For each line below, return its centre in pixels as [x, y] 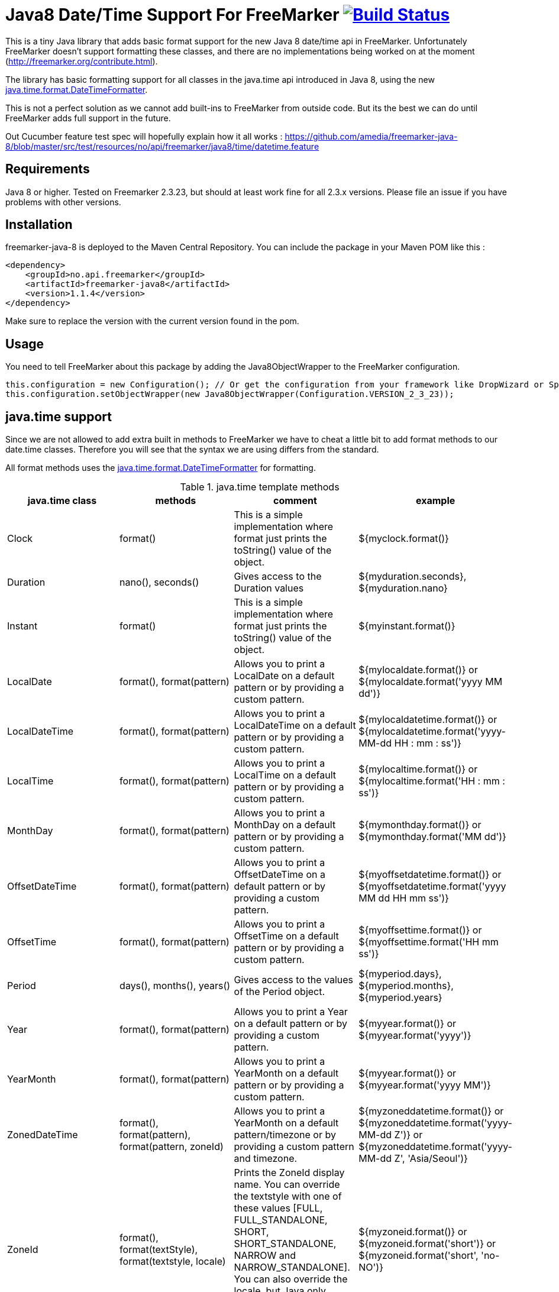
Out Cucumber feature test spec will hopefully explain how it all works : [144, 136]
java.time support [59, 416]
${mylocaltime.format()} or [418, 769]
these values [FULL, [278, 1208]
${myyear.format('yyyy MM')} [425, 1085]
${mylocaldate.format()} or [418, 670]
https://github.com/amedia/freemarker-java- [371, 136]
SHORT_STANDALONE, [285, 1244]
